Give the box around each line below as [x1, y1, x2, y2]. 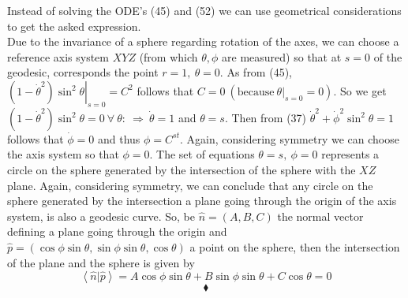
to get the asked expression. [7, 17, 141, 34]
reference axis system [7, 48, 109, 65]
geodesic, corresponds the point [7, 64, 159, 80]
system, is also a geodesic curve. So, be [7, 207, 195, 224]
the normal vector [277, 207, 364, 224]
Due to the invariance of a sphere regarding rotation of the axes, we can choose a [7, 33, 399, 50]
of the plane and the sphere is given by [7, 254, 195, 270]
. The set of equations [149, 146, 255, 162]
